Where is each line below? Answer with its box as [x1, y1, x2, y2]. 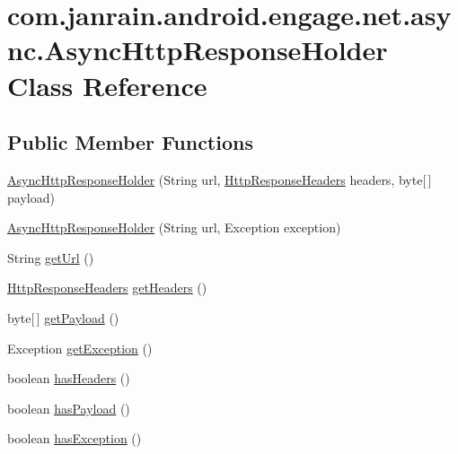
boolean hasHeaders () [7, 369, 130, 388]
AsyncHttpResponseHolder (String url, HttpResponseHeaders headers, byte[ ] [7, 170, 432, 188]
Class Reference [7, 66, 207, 103]
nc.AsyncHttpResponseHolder [7, 31, 388, 68]
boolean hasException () [7, 429, 142, 448]
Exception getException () [7, 338, 153, 357]
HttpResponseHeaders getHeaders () [7, 278, 207, 297]
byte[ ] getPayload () [7, 308, 119, 327]
